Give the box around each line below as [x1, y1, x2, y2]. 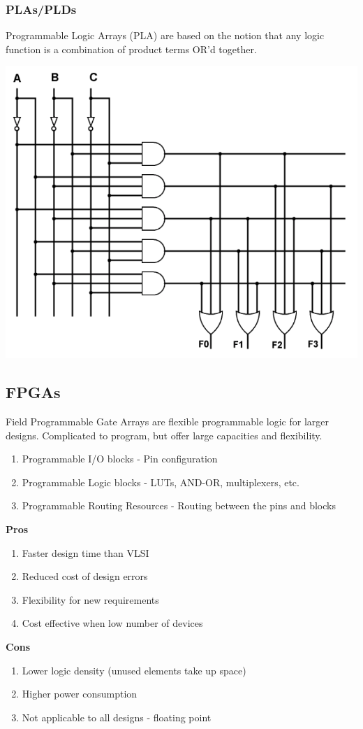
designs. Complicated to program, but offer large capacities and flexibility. [6, 427, 323, 442]
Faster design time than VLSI [22, 545, 149, 560]
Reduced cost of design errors [22, 569, 148, 583]
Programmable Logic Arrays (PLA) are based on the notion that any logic [6, 28, 325, 43]
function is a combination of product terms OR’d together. [6, 41, 257, 56]
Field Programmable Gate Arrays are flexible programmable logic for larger [6, 413, 329, 428]
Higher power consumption [22, 686, 138, 701]
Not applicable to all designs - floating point [22, 709, 212, 724]
